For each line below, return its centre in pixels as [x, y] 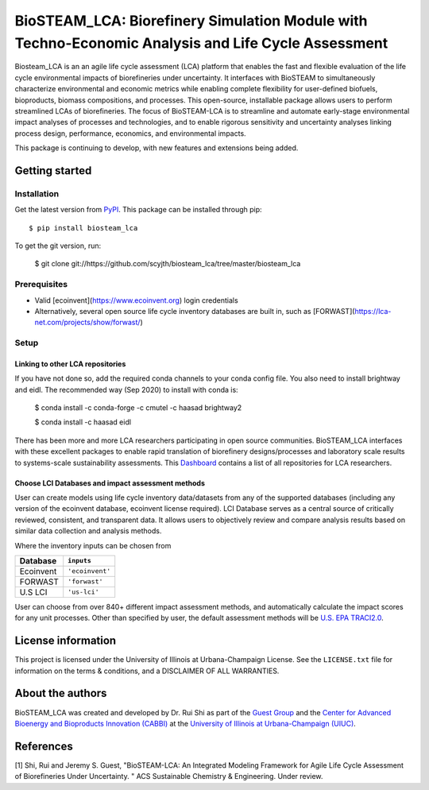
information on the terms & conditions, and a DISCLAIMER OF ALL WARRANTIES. [147, 671]
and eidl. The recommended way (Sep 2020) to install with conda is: [126, 389]
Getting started [53, 170]
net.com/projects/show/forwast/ [87, 323]
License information [66, 641]
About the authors [61, 693]
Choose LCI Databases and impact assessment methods [110, 483]
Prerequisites [41, 285]
